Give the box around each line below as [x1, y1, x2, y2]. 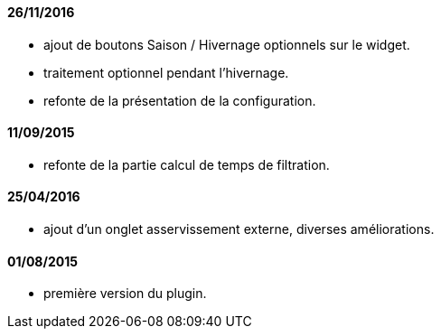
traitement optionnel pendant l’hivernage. [43, 64, 289, 80]
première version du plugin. [43, 285, 207, 302]
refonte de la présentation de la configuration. [43, 92, 316, 108]
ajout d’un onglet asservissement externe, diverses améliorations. [43, 221, 435, 238]
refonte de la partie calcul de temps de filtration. [43, 156, 330, 173]
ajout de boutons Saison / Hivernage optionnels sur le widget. [43, 36, 410, 52]
